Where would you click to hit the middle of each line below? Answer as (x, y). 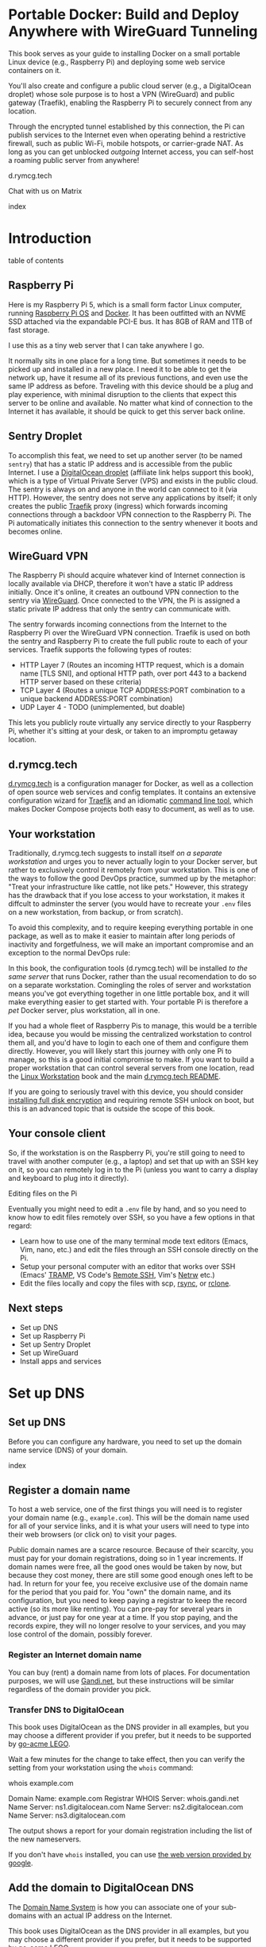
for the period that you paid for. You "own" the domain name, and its (120, 1592)
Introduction (50, 239)
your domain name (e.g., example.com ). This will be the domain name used (129, 1517)
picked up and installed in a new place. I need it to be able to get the (120, 369)
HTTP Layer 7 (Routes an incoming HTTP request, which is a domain (132, 665)
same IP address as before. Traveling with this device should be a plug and (131, 386)
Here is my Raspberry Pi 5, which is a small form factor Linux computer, (125, 304)
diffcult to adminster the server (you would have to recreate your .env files (130, 904)
